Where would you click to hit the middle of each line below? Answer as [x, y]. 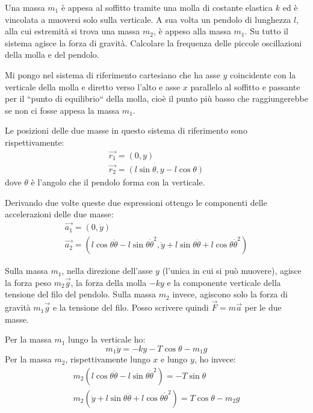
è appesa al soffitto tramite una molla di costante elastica [167, 7]
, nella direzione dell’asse [107, 271]
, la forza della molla [109, 282]
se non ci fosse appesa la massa [62, 110]
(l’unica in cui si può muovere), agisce [232, 271]
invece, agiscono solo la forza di [230, 294]
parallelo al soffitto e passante [245, 86]
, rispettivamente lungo [108, 359]
